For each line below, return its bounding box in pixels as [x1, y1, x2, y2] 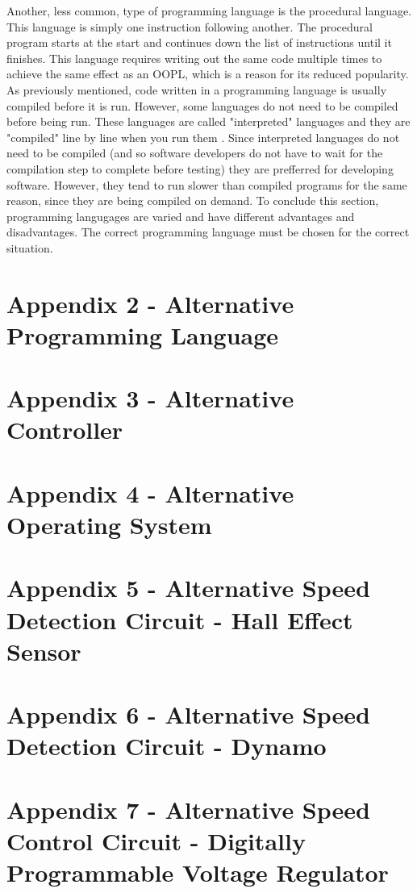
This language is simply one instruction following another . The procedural [6, 18, 373, 35]
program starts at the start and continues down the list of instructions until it [6, 34, 392, 51]
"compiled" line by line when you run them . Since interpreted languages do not [6, 128, 400, 145]
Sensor [6, 634, 81, 667]
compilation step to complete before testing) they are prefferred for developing [6, 160, 394, 177]
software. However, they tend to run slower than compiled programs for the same [6, 176, 407, 193]
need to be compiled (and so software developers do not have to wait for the [6, 144, 383, 161]
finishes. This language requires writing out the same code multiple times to [6, 49, 382, 66]
